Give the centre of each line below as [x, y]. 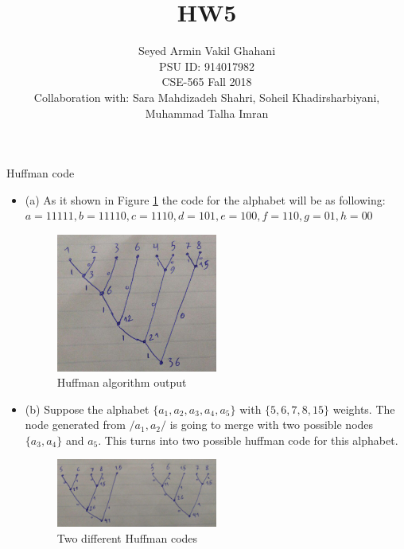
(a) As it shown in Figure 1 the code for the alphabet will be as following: [205, 199]
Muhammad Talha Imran [207, 113]
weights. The [364, 409]
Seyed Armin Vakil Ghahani [207, 51]
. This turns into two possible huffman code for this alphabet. [248, 440]
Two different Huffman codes [127, 537]
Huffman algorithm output [122, 382]
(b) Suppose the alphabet [87, 409]
